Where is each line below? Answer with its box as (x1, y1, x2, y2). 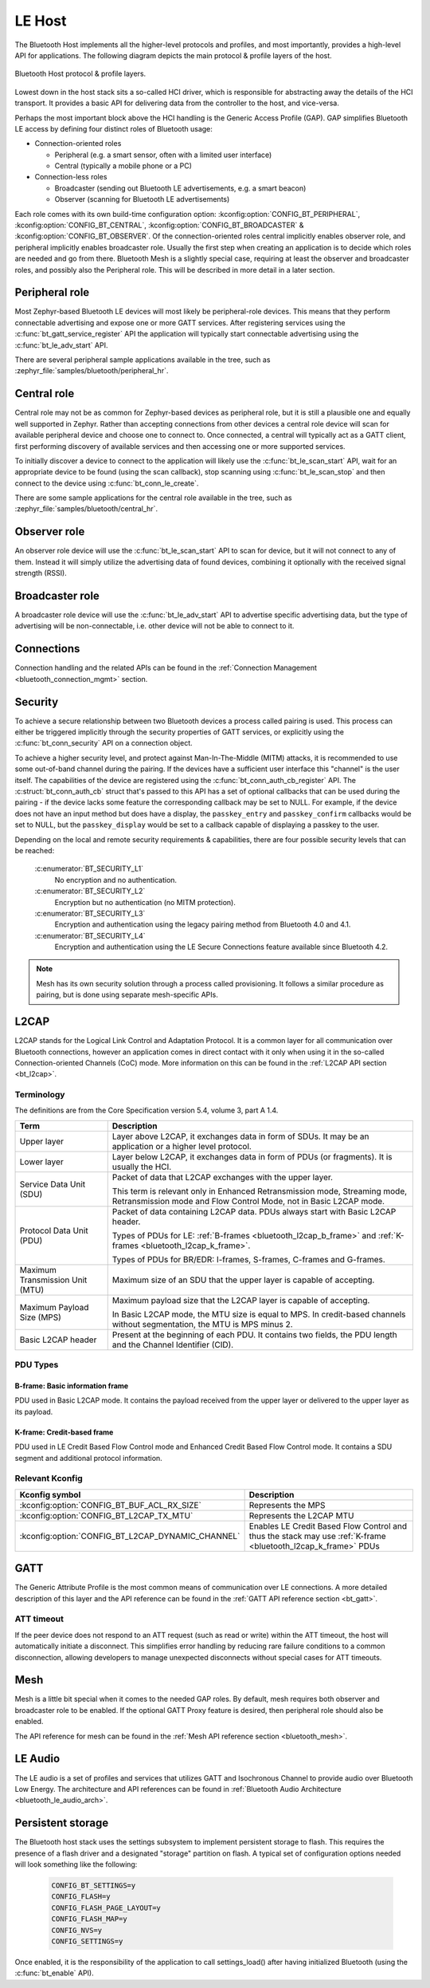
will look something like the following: (14, 1860, 138, 1869)
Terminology (14, 1089, 65, 1100)
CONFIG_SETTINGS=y (51, 1936, 123, 1946)
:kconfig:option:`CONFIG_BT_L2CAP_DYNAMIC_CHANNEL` (19, 1530, 240, 1541)
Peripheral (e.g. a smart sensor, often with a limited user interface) (54, 150, 272, 159)
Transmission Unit (19, 1274, 88, 1285)
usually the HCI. (111, 1161, 172, 1172)
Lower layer (19, 1156, 64, 1167)
